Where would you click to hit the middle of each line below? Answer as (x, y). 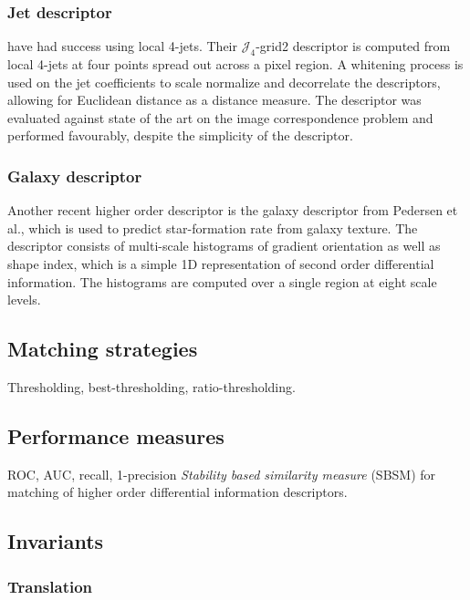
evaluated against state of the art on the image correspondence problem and (220, 117)
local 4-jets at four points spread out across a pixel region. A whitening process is (235, 64)
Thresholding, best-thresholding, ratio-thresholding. (151, 386)
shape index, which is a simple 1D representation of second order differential (221, 263)
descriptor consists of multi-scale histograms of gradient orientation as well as (224, 246)
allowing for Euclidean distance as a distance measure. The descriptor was (214, 100)
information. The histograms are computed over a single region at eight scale (222, 281)
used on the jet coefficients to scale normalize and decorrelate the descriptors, (224, 82)
